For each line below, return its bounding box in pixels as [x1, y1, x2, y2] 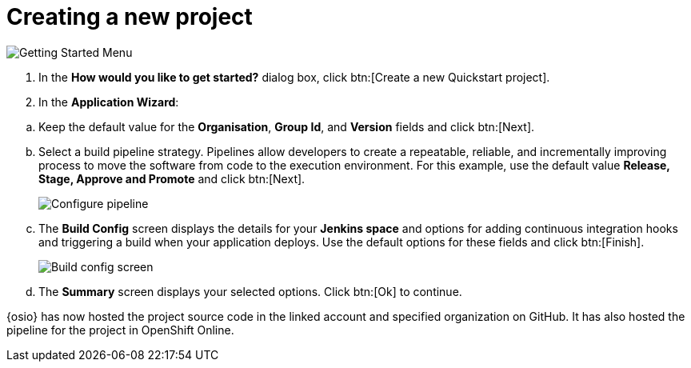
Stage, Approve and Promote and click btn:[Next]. [38, 171, 306, 186]
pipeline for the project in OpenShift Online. [6, 322, 234, 337]
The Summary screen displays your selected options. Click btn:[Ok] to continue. [38, 284, 462, 298]
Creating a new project [6, 3, 253, 30]
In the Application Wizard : [38, 94, 179, 109]
